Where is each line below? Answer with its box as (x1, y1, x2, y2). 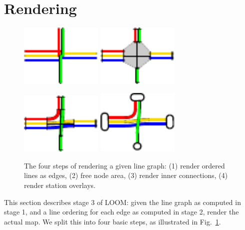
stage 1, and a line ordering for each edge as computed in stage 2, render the (4, 206, 239, 217)
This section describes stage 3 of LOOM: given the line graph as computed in (4, 196, 241, 207)
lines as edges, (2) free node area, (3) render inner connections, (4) (24, 170, 228, 180)
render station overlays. (24, 179, 95, 190)
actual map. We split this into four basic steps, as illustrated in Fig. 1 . (4, 216, 221, 226)
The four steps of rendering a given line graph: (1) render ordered (24, 160, 225, 170)
